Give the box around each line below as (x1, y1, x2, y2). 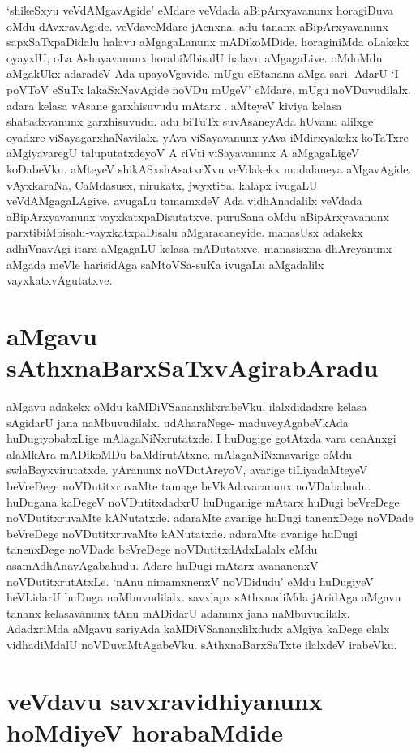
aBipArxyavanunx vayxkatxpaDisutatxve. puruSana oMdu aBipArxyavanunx (6, 208, 389, 225)
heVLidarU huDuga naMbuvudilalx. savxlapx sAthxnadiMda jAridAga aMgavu (6, 588, 401, 605)
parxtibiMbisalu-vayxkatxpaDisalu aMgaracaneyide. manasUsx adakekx (6, 224, 363, 241)
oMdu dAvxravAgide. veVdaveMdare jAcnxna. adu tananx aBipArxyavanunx (6, 17, 388, 34)
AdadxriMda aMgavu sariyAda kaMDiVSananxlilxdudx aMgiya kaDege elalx (6, 620, 390, 637)
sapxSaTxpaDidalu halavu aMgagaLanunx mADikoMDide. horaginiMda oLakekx (6, 33, 409, 50)
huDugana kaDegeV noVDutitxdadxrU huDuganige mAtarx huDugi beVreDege (6, 493, 400, 510)
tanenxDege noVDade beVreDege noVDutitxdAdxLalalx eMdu (6, 541, 318, 558)
